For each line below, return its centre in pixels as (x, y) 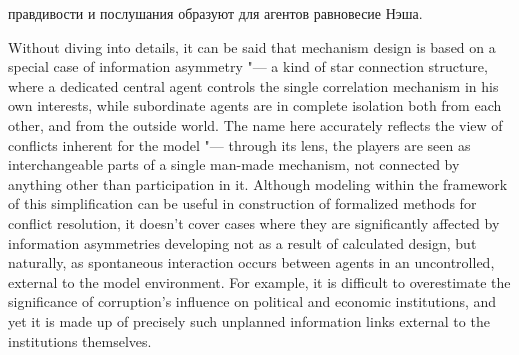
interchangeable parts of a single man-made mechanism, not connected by (234, 164)
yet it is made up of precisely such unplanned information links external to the (249, 320)
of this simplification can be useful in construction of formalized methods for (242, 203)
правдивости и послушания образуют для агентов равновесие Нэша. (215, 13)
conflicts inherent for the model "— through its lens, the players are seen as (239, 144)
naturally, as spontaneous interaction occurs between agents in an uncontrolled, (251, 262)
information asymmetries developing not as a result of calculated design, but (242, 242)
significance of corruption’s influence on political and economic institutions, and (252, 301)
